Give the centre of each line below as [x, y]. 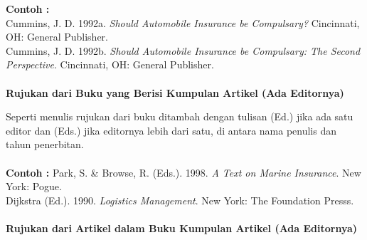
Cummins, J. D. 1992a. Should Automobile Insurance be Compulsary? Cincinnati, [183, 22]
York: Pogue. [34, 186]
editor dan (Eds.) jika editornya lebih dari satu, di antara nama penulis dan [171, 130]
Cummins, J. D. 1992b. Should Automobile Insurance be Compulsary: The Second [183, 50]
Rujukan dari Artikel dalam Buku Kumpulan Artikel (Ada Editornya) [182, 228]
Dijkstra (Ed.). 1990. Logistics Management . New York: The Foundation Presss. [180, 200]
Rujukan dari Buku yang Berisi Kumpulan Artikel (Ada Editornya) [175, 92]
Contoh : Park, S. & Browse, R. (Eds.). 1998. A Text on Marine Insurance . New [183, 172]
